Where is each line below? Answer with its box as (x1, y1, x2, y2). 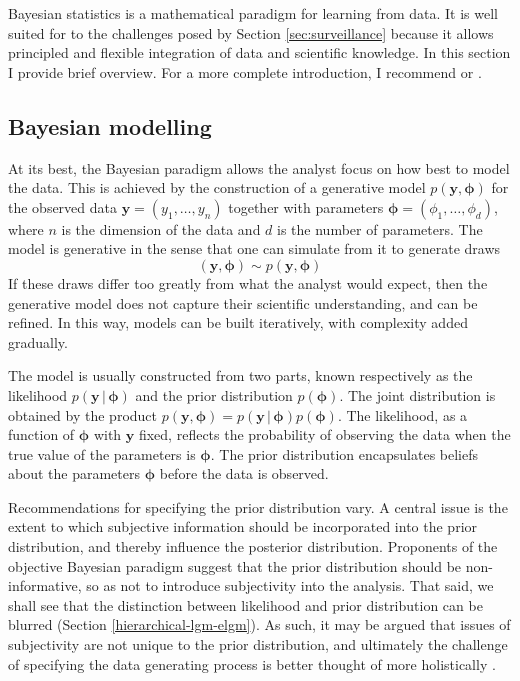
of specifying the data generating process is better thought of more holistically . (8, 653, 496, 674)
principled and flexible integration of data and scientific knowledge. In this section (8, 42, 511, 63)
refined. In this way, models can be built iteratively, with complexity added (8, 312, 468, 333)
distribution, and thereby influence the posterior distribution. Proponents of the (8, 536, 498, 557)
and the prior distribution (135, 384, 293, 405)
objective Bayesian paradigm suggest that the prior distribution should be (8, 555, 462, 576)
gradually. (8, 331, 68, 352)
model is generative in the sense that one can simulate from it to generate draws (8, 238, 501, 259)
